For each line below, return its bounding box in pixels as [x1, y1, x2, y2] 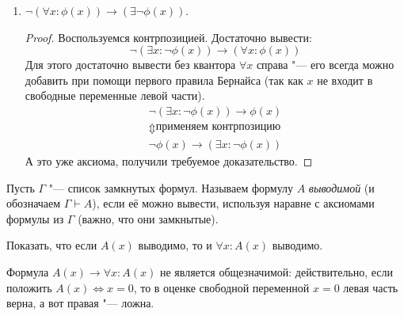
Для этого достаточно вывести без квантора [25, 56, 236, 73]
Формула [6, 264, 49, 280]
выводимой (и [308, 179, 375, 196]
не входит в [317, 71, 373, 88]
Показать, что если [6, 237, 97, 253]
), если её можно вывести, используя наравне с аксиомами [92, 195, 375, 211]
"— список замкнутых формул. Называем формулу [48, 179, 294, 196]
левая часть [343, 279, 398, 295]
